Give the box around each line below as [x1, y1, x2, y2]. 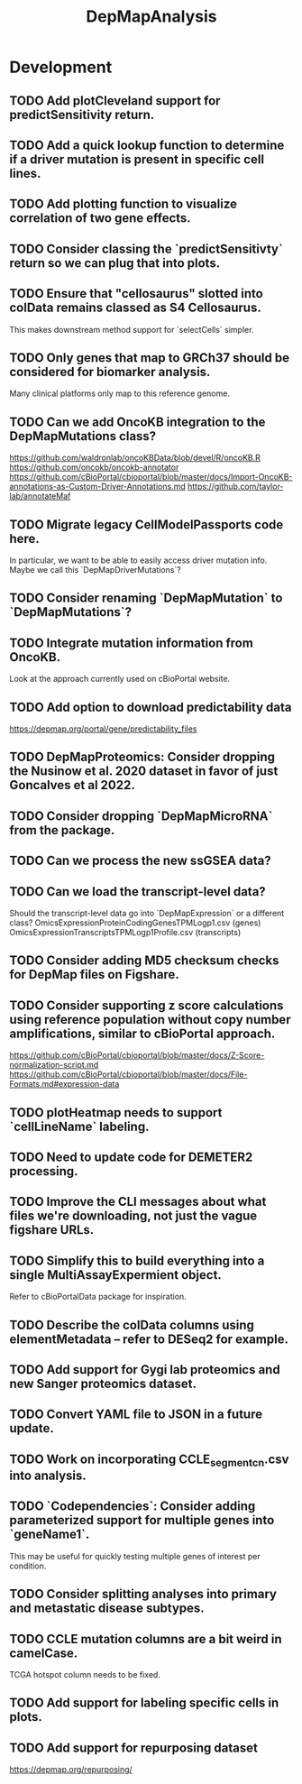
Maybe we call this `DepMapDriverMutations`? [9, 565, 182, 575]
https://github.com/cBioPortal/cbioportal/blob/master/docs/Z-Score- [9, 1050, 265, 1061]
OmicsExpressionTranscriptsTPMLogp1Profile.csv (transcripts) [9, 927, 242, 937]
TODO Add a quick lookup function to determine [9, 137, 285, 152]
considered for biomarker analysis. [9, 363, 211, 380]
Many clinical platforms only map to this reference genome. [9, 388, 230, 399]
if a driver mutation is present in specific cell [9, 152, 264, 167]
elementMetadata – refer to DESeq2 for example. [9, 1331, 288, 1347]
